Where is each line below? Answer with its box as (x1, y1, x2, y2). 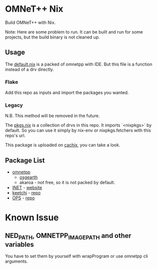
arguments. (5, 258, 28, 264)
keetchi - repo (12, 190, 41, 196)
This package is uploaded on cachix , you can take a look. (5, 142, 120, 148)
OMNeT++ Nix (5, 3, 63, 15)
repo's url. (5, 133, 26, 138)
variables (5, 240, 34, 249)
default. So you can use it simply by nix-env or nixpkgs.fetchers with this (5, 128, 151, 134)
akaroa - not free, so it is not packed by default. (19, 179, 116, 186)
